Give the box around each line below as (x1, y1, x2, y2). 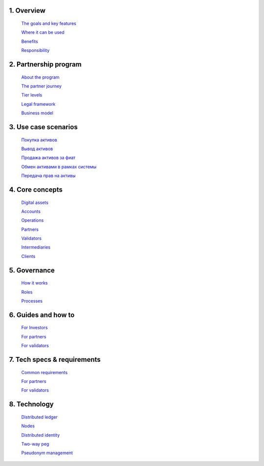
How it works (21, 280, 48, 286)
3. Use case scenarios (9, 123, 78, 131)
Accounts (21, 208, 41, 214)
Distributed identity (21, 432, 60, 438)
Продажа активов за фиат (21, 155, 76, 161)
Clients (21, 253, 36, 259)
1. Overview (9, 6, 46, 15)
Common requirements (21, 369, 68, 375)
